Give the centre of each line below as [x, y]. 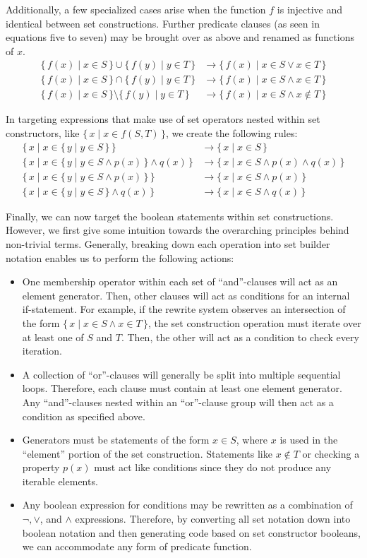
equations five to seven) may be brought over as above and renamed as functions [180, 37]
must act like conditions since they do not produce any [213, 467]
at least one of [53, 337]
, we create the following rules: [231, 133]
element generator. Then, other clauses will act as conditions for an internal [186, 295]
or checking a [331, 453]
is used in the [309, 440]
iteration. [42, 351]
